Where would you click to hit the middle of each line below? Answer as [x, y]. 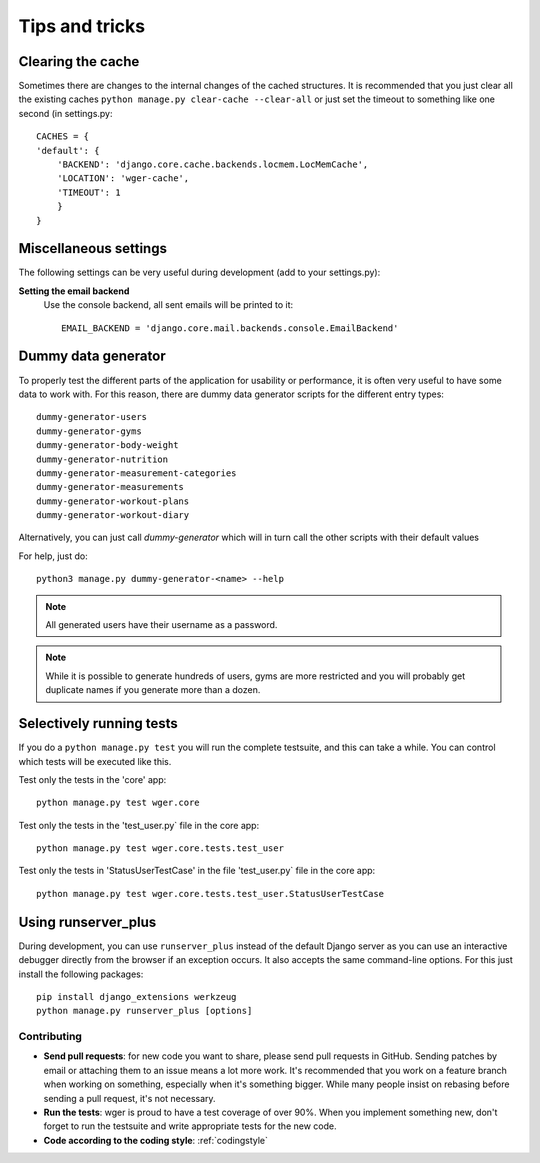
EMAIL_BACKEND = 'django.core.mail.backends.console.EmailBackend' [230, 328]
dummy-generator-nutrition [102, 459]
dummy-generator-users [92, 417]
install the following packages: [81, 974]
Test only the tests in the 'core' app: [92, 779]
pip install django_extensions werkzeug [136, 996]
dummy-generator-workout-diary [113, 515]
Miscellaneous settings [92, 248]
